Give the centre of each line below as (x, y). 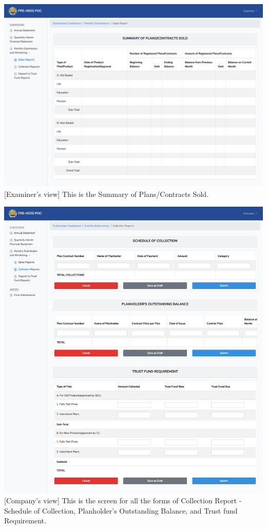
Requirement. (25, 521)
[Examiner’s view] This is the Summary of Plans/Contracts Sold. (106, 194)
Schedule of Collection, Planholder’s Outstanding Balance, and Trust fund (121, 510)
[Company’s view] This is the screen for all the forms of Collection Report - (123, 500)
